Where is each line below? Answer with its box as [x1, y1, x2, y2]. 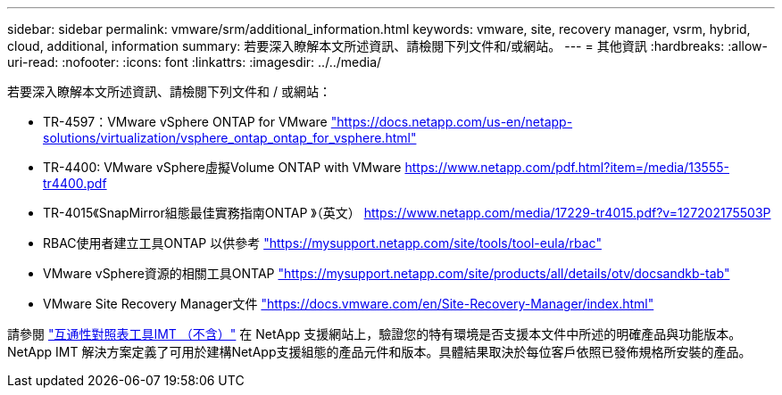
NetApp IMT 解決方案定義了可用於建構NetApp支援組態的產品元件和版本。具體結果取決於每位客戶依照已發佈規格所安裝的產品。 [7, 344, 752, 359]
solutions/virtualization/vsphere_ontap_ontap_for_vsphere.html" [43, 130, 417, 145]
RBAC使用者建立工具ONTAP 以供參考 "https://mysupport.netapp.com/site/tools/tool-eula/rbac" [43, 235, 602, 251]
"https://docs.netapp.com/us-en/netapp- [330, 114, 573, 129]
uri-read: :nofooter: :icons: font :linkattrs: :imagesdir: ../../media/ [7, 54, 382, 70]
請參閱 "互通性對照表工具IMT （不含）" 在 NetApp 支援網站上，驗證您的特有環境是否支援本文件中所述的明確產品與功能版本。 [7, 326, 742, 342]
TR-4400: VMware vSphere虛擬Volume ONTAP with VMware [43, 160, 402, 175]
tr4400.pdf [43, 176, 107, 191]
